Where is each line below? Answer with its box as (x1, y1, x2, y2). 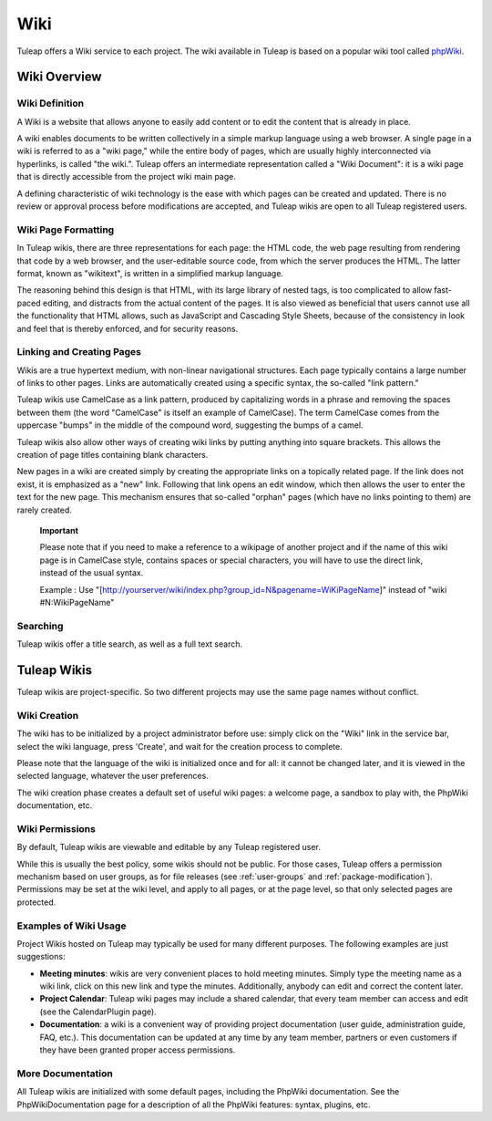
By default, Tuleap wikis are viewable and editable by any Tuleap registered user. (16, 842, 321, 853)
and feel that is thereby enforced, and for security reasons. (16, 323, 239, 334)
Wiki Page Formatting (16, 223, 115, 236)
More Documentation (16, 1067, 113, 1080)
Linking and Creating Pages (16, 346, 141, 358)
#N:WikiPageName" (39, 597, 115, 607)
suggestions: (16, 951, 66, 962)
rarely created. (16, 504, 73, 515)
